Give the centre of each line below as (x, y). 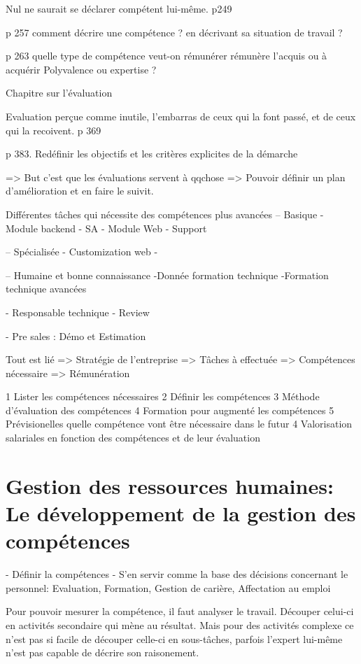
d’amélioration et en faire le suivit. (80, 191)
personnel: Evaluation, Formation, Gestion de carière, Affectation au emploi (168, 587)
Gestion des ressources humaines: (170, 485)
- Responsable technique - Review (78, 312)
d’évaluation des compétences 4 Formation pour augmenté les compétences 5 (170, 410)
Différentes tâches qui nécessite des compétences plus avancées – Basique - (165, 214)
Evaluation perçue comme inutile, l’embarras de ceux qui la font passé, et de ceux (181, 116)
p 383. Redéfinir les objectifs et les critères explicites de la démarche (152, 154)
